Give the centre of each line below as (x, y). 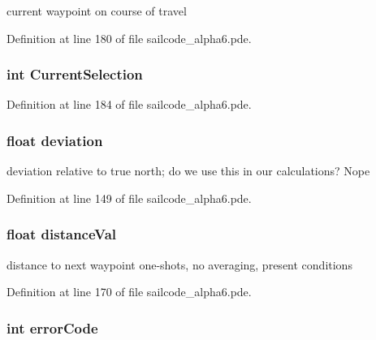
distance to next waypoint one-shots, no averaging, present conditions (179, 264)
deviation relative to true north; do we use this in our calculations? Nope (188, 171)
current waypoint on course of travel (97, 11)
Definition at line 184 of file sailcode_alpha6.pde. (129, 104)
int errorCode (52, 327)
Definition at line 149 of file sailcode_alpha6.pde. (129, 198)
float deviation (55, 140)
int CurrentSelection (75, 74)
